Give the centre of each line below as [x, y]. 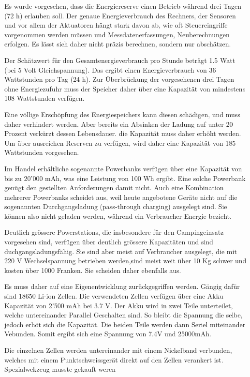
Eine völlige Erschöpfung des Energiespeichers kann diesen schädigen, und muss [122, 114]
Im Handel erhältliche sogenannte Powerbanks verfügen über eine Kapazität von [123, 168]
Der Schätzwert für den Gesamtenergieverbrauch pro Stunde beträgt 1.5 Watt [120, 60]
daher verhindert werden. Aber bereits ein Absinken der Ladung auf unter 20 [119, 124]
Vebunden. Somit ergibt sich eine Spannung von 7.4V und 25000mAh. [108, 334]
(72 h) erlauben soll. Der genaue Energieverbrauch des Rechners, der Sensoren [120, 15]
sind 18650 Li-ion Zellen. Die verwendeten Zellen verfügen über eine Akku [114, 296]
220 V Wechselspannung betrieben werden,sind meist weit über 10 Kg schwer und [125, 261]
